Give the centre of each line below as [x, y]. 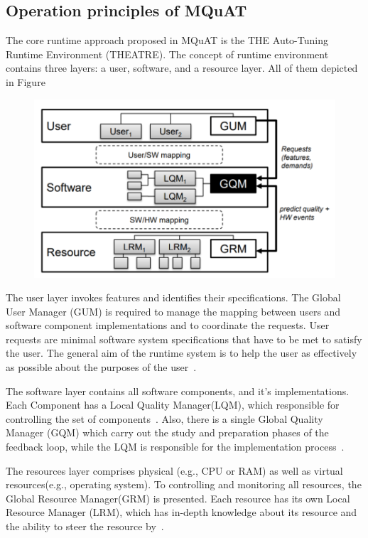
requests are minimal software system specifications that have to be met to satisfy [184, 339]
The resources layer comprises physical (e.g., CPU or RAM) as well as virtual [174, 470]
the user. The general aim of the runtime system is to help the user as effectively [182, 353]
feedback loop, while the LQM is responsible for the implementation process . [175, 447]
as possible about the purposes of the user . [101, 367]
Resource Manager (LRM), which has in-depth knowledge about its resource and [182, 512]
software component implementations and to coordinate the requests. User [168, 325]
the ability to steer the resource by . [85, 526]
